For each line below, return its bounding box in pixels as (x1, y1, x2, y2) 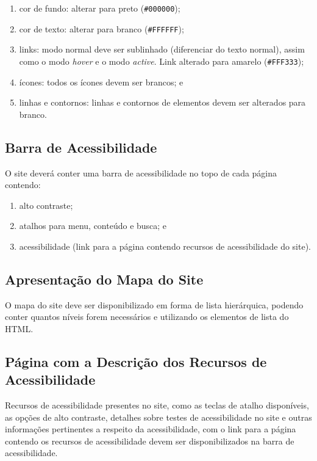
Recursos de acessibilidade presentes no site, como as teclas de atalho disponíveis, (5, 399, 309, 412)
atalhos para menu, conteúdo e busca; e (19, 219, 167, 232)
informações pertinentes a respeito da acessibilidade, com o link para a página (5, 423, 296, 435)
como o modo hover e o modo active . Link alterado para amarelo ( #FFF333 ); (19, 54, 304, 67)
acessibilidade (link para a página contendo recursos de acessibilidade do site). (19, 239, 312, 252)
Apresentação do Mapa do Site (5, 269, 204, 288)
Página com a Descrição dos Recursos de (5, 352, 267, 371)
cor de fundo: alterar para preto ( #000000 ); (19, 2, 180, 14)
